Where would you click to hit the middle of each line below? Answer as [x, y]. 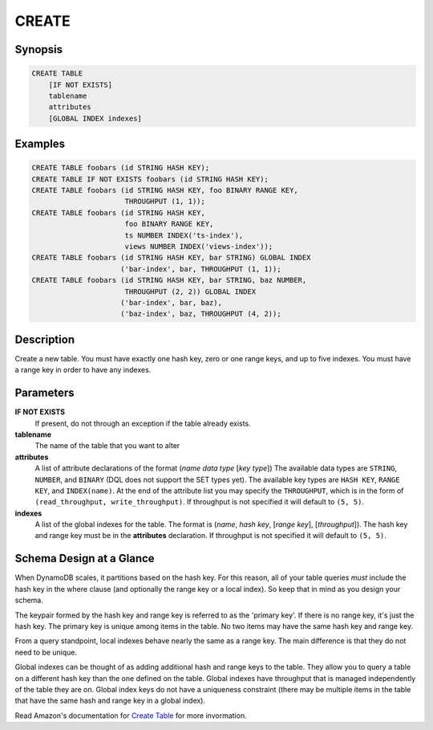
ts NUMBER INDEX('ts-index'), [184, 235]
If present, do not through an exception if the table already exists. [143, 423]
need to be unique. [46, 652]
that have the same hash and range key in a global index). [110, 701]
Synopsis [39, 49]
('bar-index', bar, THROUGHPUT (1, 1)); [201, 269]
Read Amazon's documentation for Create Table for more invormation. [131, 716]
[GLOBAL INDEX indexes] [95, 118]
